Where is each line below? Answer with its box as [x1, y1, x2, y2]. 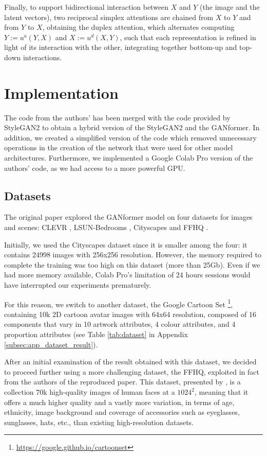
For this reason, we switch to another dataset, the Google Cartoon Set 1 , [4, 297, 233, 309]
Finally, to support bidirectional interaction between [4, 2, 169, 12]
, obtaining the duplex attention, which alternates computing [42, 22, 235, 32]
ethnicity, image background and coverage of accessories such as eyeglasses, [4, 407, 240, 417]
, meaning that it [195, 387, 249, 397]
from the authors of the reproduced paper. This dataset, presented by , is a [4, 376, 241, 387]
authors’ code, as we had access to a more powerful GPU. [4, 162, 185, 173]
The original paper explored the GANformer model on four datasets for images [4, 212, 253, 222]
